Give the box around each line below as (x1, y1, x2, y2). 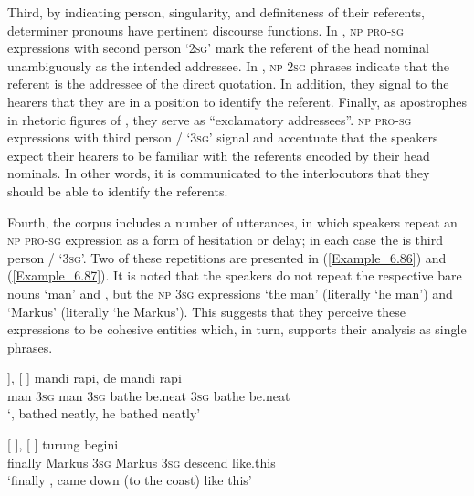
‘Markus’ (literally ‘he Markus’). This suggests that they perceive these (7, 301, 406, 321)
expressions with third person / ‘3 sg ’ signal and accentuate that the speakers (7, 128, 438, 147)
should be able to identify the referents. (7, 181, 228, 200)
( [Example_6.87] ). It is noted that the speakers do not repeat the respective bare (7, 266, 462, 285)
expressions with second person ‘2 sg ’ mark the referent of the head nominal (7, 38, 430, 58)
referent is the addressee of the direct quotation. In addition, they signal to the (7, 74, 449, 93)
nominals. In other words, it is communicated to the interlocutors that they (7, 164, 430, 183)
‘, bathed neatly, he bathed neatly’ (7, 404, 201, 423)
